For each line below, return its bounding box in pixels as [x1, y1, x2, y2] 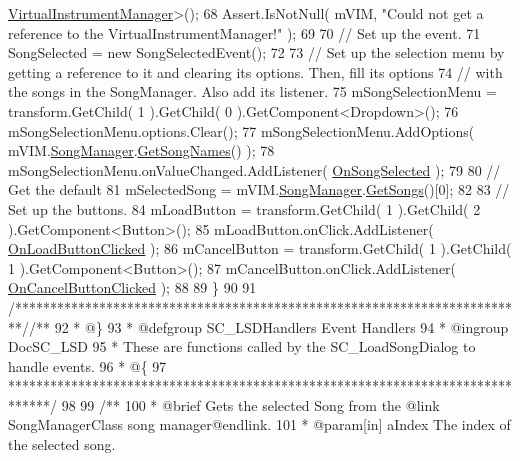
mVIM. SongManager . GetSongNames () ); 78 [8, 140, 275, 161]
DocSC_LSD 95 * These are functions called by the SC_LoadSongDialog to [8, 336, 476, 357]
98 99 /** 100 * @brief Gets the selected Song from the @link [61, 394, 440, 415]
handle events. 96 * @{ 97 [8, 355, 167, 376]
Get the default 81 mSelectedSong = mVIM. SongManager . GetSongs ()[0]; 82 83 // [8, 179, 510, 200]
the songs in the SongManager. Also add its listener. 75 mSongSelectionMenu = [8, 81, 497, 102]
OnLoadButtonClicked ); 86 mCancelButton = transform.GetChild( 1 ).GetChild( [8, 238, 512, 259]
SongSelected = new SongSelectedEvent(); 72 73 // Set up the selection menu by [8, 42, 505, 63]
